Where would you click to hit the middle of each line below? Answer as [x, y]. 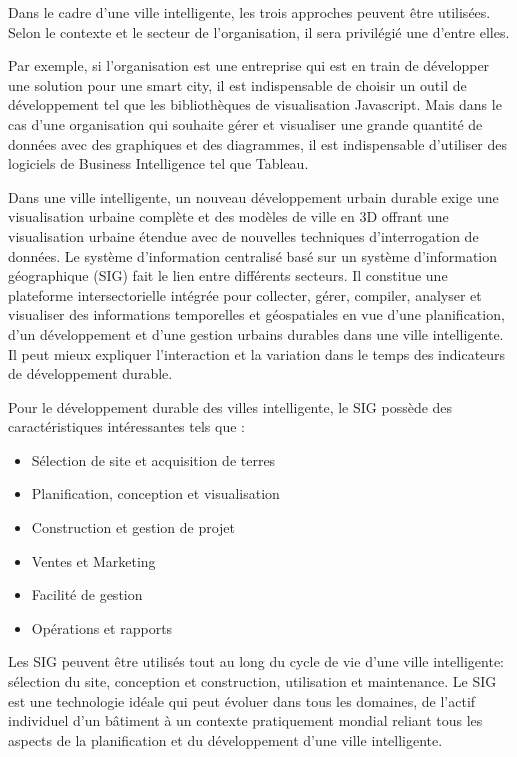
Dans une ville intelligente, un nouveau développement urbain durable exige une [253, 196]
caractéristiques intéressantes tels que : [126, 426]
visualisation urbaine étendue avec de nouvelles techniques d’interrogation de [243, 235]
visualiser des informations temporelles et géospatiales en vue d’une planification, [256, 314]
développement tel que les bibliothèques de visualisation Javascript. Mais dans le [255, 104]
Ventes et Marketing [93, 560]
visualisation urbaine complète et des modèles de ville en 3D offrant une [228, 216]
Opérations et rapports [102, 627]
